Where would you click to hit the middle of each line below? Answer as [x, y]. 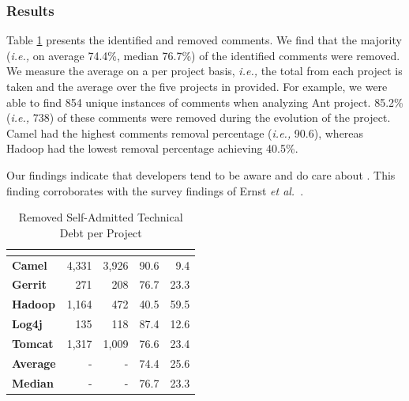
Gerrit [30, 284]
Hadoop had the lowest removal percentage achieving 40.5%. [152, 148]
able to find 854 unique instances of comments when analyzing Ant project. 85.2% [205, 102]
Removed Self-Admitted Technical [101, 217]
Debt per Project [101, 232]
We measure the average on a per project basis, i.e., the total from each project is [204, 71]
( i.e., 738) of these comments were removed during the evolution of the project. [199, 117]
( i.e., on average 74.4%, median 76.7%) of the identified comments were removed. [203, 55]
